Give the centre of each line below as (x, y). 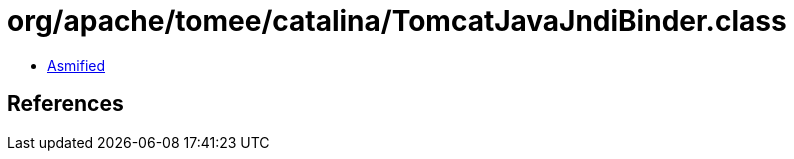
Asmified (76, 65)
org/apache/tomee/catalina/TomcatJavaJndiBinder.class (397, 21)
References (65, 104)
